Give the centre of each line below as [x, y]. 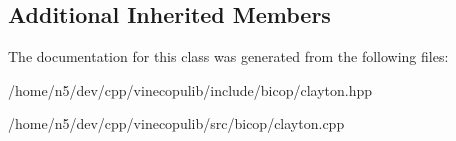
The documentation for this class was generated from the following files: [228, 56]
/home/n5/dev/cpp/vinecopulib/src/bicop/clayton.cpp [176, 123]
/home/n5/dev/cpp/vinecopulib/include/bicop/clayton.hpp [190, 89]
